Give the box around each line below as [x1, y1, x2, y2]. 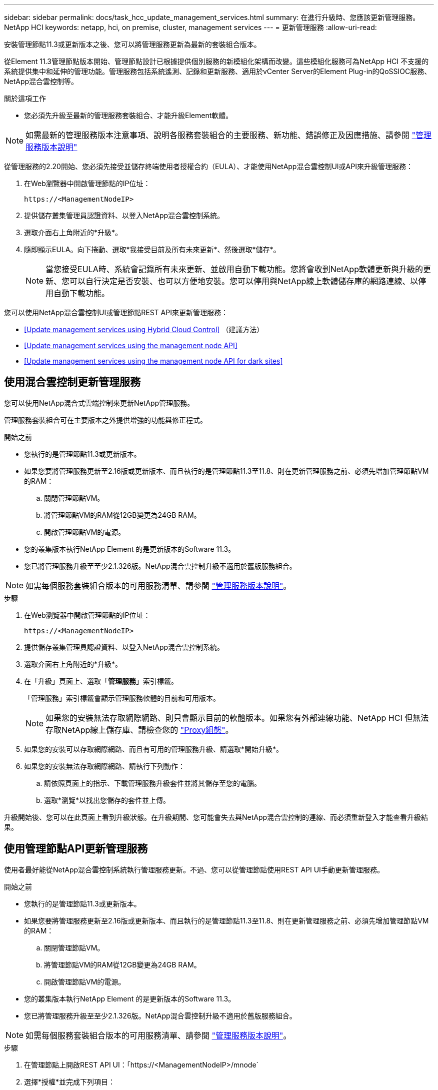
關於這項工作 [4, 94, 46, 103]
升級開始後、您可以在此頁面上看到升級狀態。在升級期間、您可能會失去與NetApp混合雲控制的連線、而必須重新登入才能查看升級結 [4, 812, 428, 821]
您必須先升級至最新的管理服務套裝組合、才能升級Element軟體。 [24, 111, 233, 120]
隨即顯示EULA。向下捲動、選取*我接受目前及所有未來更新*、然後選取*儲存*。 [24, 245, 280, 254]
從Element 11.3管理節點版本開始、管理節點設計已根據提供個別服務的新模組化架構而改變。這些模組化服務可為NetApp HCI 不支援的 [4, 57, 429, 66]
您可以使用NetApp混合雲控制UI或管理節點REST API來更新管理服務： [4, 308, 228, 317]
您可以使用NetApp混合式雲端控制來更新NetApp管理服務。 [4, 398, 194, 407]
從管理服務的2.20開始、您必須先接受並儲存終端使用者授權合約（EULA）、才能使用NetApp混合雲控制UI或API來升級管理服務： [4, 162, 413, 171]
